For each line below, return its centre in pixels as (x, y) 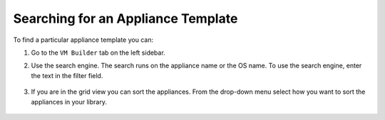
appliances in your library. (69, 102)
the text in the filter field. (67, 75)
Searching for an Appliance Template (125, 18)
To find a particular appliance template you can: (83, 40)
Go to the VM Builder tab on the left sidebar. (98, 53)
